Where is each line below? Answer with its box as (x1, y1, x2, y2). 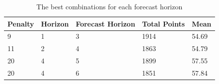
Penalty (7, 18, 34, 28)
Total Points (142, 18, 185, 28)
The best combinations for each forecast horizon (36, 1, 183, 11)
